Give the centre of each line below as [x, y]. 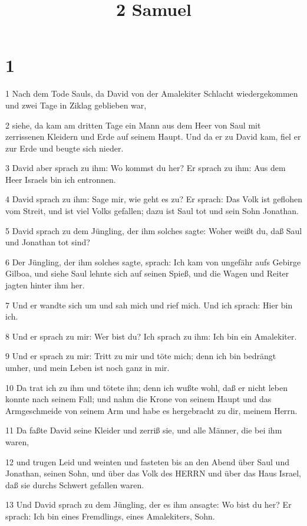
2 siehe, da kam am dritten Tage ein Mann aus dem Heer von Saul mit [133, 125]
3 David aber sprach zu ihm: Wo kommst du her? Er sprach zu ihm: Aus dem [146, 168]
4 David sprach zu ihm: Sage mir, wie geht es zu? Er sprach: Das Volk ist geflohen [154, 199]
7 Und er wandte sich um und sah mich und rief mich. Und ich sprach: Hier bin [149, 305]
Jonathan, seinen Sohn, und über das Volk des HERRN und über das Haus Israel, [153, 473]
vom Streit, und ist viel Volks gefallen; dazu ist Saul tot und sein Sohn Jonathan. [152, 211]
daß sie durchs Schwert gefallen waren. [75, 484]
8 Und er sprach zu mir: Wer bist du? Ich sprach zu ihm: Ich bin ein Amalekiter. [151, 336]
